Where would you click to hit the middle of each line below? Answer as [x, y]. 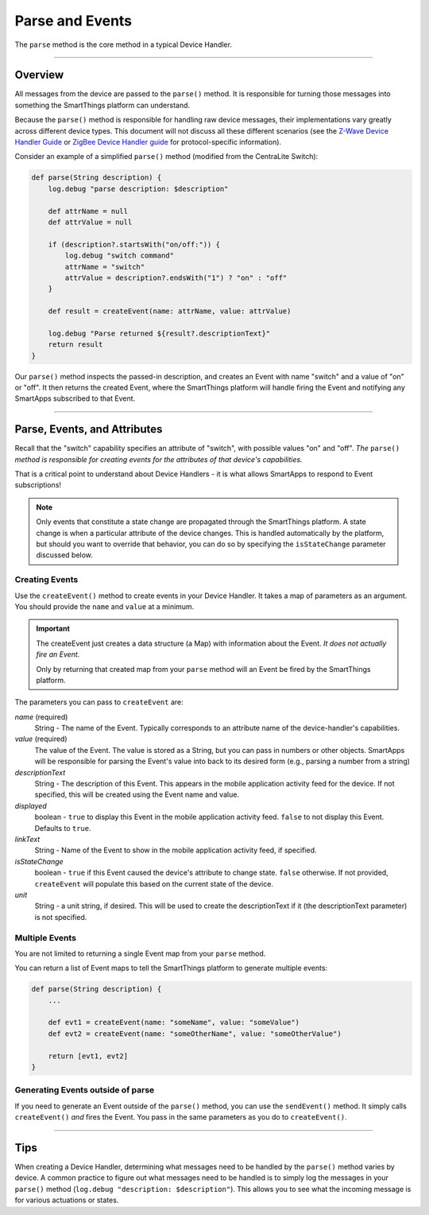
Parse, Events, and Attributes [89, 429]
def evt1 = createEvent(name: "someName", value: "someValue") [174, 1023]
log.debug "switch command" [120, 256]
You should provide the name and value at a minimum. [104, 606]
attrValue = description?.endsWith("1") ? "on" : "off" [176, 278]
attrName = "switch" [105, 267]
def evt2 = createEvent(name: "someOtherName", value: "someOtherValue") [195, 1033]
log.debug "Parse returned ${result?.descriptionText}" [159, 333]
